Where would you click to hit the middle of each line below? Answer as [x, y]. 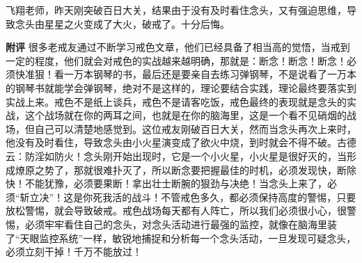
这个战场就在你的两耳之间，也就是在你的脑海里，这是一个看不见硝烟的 [186, 115]
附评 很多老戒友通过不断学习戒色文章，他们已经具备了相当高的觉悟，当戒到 [178, 47]
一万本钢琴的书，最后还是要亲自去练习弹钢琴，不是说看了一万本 [210, 74]
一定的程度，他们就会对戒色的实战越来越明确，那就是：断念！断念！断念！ [176, 60]
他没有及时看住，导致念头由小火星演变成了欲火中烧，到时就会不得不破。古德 [181, 142]
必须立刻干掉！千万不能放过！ [74, 252]
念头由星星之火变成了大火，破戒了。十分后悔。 [122, 23]
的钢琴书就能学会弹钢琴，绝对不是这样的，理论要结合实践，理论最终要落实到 [181, 87]
